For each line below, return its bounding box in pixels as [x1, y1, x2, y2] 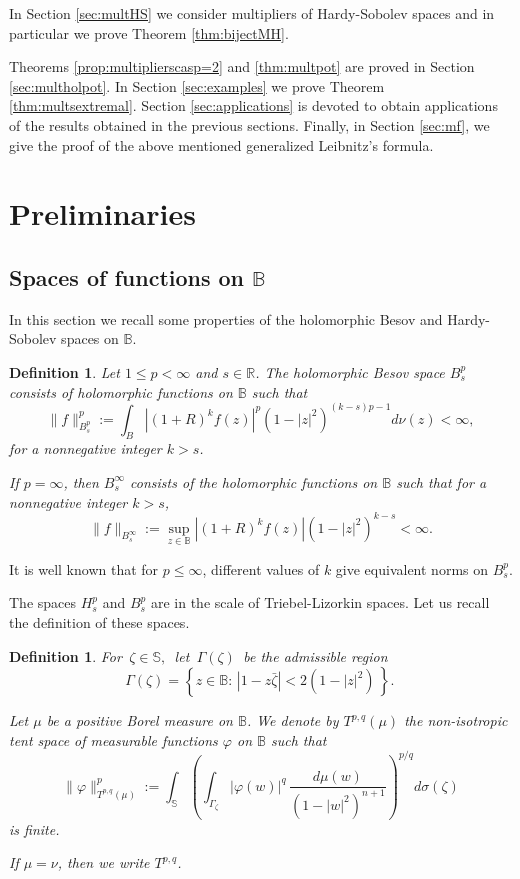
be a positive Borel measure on [46, 710, 233, 731]
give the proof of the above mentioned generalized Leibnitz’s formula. [9, 134, 434, 155]
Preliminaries [9, 193, 196, 234]
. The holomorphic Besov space [255, 361, 445, 382]
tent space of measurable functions [9, 729, 218, 750]
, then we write [57, 852, 150, 873]
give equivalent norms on [335, 558, 488, 579]
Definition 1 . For [9, 645, 122, 666]
